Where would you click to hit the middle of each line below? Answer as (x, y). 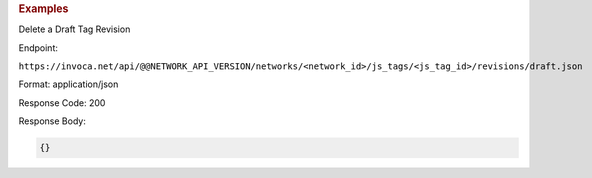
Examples (43, 8)
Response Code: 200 (62, 102)
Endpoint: (38, 47)
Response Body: (52, 121)
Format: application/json (68, 84)
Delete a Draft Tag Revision (74, 29)
